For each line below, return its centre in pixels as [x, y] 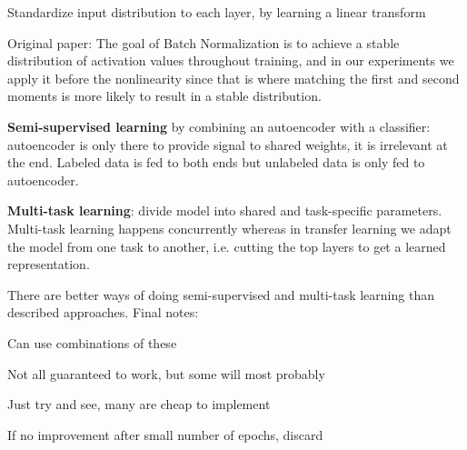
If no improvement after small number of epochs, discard [165, 434]
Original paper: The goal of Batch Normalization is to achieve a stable [204, 42]
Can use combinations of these [92, 342]
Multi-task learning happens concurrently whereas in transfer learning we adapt [229, 228]
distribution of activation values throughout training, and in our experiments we [231, 60]
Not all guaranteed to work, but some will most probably [166, 373]
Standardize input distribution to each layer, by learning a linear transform [217, 12]
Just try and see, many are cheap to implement [139, 404]
